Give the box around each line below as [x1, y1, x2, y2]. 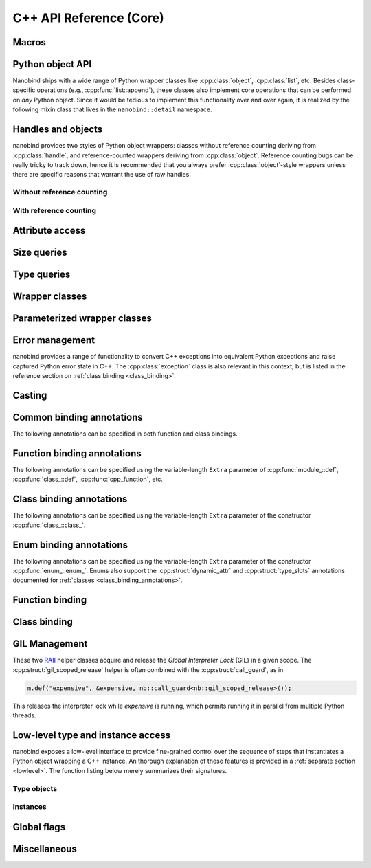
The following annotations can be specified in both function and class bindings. [12, 430, 238, 438]
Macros [12, 36, 46, 48]
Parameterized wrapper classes [12, 313, 153, 324]
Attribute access [12, 225, 86, 236]
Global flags [12, 821, 65, 833]
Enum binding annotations [12, 539, 128, 550]
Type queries [12, 269, 71, 280]
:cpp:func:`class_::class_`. [12, 521, 86, 529]
